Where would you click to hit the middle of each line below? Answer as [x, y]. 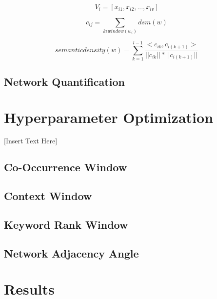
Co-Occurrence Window [66, 167]
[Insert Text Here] [31, 141]
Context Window [48, 196]
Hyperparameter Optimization [109, 117]
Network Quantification [64, 81]
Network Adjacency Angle [71, 253]
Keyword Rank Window [66, 224]
